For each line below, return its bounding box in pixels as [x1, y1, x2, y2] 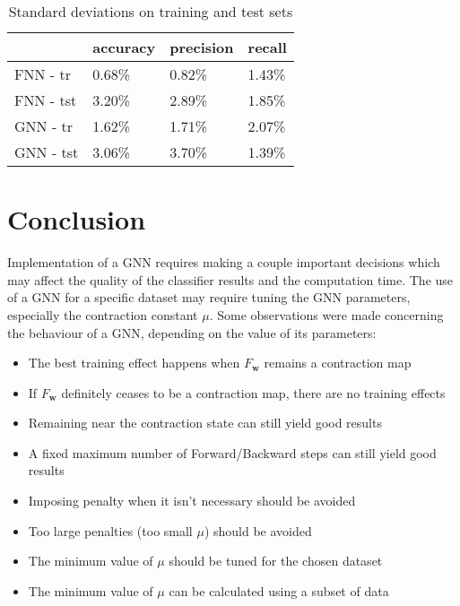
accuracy [92, 37, 156, 57]
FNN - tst [14, 90, 77, 110]
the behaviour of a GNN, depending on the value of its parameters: [7, 323, 377, 342]
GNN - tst [14, 142, 79, 162]
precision [169, 37, 234, 57]
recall [247, 37, 287, 57]
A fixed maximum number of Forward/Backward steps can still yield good [28, 443, 437, 462]
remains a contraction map [264, 353, 412, 372]
